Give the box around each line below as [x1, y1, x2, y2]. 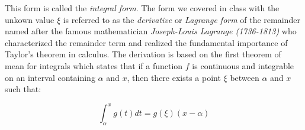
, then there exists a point [127, 71, 221, 83]
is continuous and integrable [192, 59, 294, 71]
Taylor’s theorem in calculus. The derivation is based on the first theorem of [5, 48, 281, 60]
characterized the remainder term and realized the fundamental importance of [5, 36, 288, 48]
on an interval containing [5, 71, 95, 83]
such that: [5, 83, 41, 95]
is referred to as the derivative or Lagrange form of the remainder [63, 13, 300, 25]
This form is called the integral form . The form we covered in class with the [5, 2, 280, 14]
